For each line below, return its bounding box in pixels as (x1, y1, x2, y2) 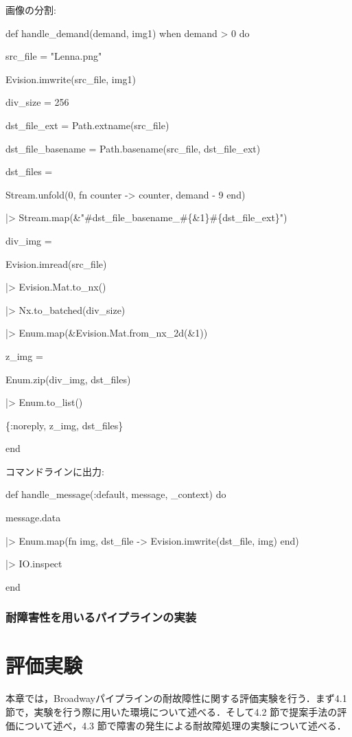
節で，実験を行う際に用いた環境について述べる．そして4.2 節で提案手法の (5, 705, 338, 718)
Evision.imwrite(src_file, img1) (5, 71, 136, 86)
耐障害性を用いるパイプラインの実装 (5, 609, 197, 626)
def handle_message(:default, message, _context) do (5, 487, 226, 501)
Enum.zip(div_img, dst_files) (5, 372, 131, 386)
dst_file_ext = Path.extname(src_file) (5, 117, 169, 132)
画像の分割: (5, 3, 56, 16)
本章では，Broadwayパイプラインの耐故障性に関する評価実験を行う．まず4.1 (5, 691, 347, 705)
